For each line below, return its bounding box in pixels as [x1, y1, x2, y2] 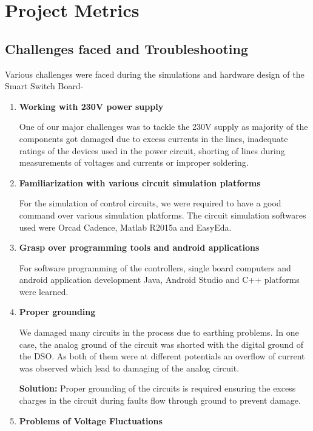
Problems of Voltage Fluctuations [19, 414, 163, 427]
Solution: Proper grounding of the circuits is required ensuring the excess [19, 382, 296, 395]
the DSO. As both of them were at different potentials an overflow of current [19, 350, 305, 362]
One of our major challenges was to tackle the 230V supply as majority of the [19, 120, 308, 133]
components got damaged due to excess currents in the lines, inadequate [19, 132, 288, 144]
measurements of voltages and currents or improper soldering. [19, 156, 249, 169]
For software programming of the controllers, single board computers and [19, 261, 291, 274]
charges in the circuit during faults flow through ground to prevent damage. [19, 394, 301, 407]
